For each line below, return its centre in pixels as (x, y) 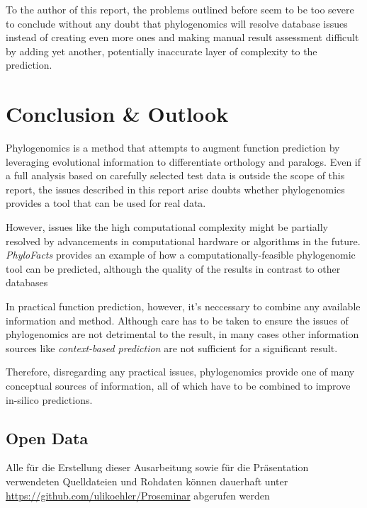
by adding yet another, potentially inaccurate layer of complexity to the (162, 51)
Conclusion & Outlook (117, 114)
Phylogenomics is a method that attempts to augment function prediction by (173, 148)
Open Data (47, 438)
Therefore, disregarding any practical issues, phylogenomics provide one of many (180, 372)
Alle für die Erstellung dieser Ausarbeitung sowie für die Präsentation (157, 467)
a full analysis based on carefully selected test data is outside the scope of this (175, 175)
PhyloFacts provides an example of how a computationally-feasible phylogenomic (181, 255)
